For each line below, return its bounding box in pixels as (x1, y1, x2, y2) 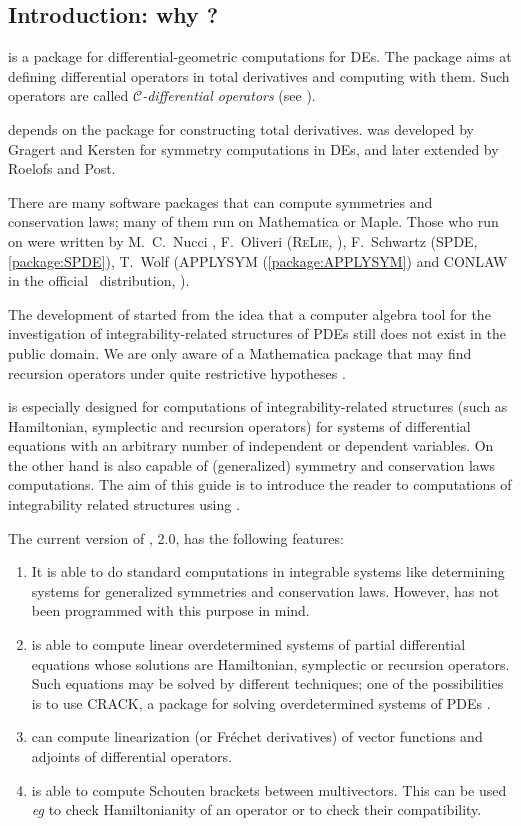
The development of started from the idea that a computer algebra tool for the (8, 303, 491, 324)
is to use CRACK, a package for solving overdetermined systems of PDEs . (31, 692, 491, 713)
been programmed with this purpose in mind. (31, 600, 310, 621)
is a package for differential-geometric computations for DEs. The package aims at (8, 46, 512, 67)
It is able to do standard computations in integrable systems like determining (31, 561, 505, 582)
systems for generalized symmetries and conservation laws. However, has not (31, 580, 500, 601)
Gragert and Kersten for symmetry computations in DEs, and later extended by (8, 138, 499, 159)
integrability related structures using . (8, 494, 240, 515)
